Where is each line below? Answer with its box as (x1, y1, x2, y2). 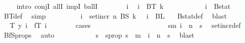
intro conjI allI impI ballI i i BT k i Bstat (16, 1, 231, 11)
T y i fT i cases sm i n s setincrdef (9, 20, 241, 30)
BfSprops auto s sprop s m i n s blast (3, 29, 195, 40)
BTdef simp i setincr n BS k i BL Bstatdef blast (3, 10, 227, 21)
